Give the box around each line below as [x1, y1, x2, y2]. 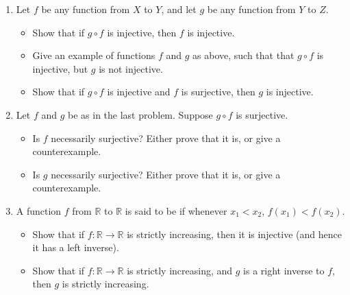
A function [16, 203, 62, 217]
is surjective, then [181, 84, 255, 99]
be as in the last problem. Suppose [68, 107, 213, 121]
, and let [161, 2, 197, 16]
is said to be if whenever [125, 203, 227, 217]
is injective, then [107, 25, 177, 39]
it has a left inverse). [32, 240, 119, 255]
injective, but [32, 61, 88, 75]
